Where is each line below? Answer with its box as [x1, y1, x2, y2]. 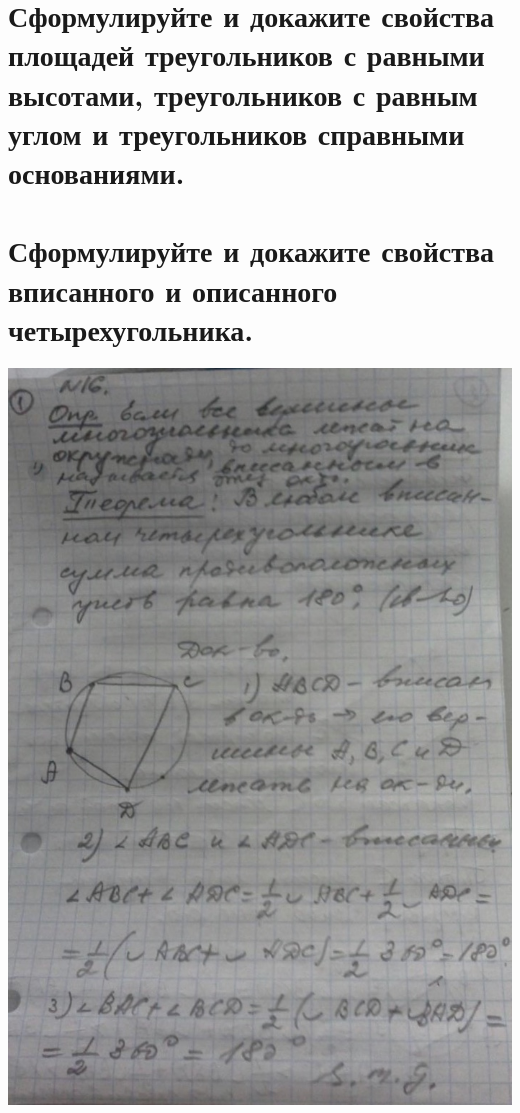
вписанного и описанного [8, 269, 338, 310]
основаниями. [8, 151, 185, 192]
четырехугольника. [8, 308, 254, 349]
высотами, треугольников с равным [8, 73, 478, 114]
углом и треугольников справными [8, 112, 465, 153]
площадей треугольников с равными [8, 34, 485, 75]
